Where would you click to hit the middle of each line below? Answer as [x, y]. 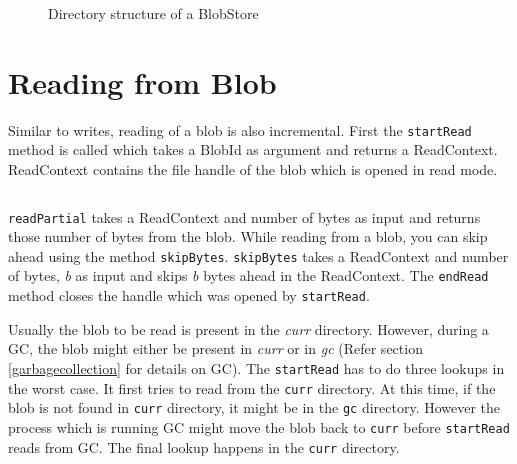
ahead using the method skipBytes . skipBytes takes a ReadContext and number [258, 255]
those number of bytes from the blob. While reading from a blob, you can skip [248, 236]
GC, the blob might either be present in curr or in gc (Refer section [215, 348]
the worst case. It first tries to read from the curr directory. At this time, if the [252, 387]
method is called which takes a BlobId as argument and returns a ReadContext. [253, 149]
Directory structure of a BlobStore [153, 13]
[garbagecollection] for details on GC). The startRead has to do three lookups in [256, 367]
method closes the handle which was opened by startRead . [189, 295]
